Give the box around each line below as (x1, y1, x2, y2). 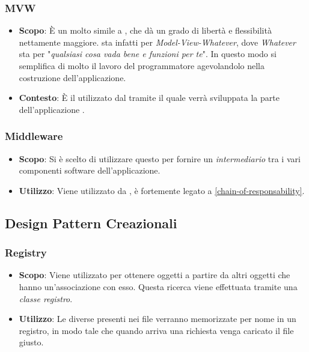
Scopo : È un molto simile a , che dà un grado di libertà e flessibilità (19, 24, 272, 37)
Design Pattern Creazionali (5, 213, 177, 232)
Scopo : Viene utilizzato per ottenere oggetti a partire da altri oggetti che (19, 269, 290, 281)
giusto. (19, 336, 44, 348)
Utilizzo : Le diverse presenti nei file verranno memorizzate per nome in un (19, 312, 296, 325)
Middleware (5, 129, 63, 144)
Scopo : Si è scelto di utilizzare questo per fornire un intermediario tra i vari (19, 152, 301, 165)
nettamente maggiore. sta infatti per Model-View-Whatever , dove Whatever (19, 35, 296, 48)
